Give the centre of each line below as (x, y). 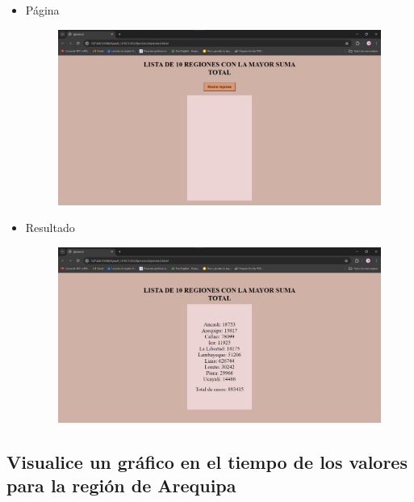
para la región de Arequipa (121, 485)
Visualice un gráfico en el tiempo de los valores (207, 461)
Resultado (50, 228)
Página (42, 10)
